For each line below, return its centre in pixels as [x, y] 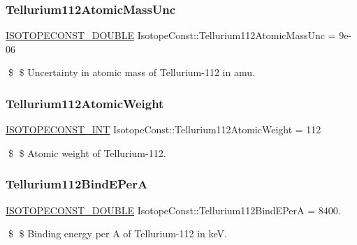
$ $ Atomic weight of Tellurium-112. [87, 153]
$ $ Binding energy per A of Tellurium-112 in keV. [117, 233]
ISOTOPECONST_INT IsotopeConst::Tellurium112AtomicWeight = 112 [163, 129]
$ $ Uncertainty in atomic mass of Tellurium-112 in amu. [131, 72]
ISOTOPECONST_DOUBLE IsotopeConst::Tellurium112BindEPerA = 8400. [173, 210]
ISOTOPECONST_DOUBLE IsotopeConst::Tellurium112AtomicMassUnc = [171, 35]
